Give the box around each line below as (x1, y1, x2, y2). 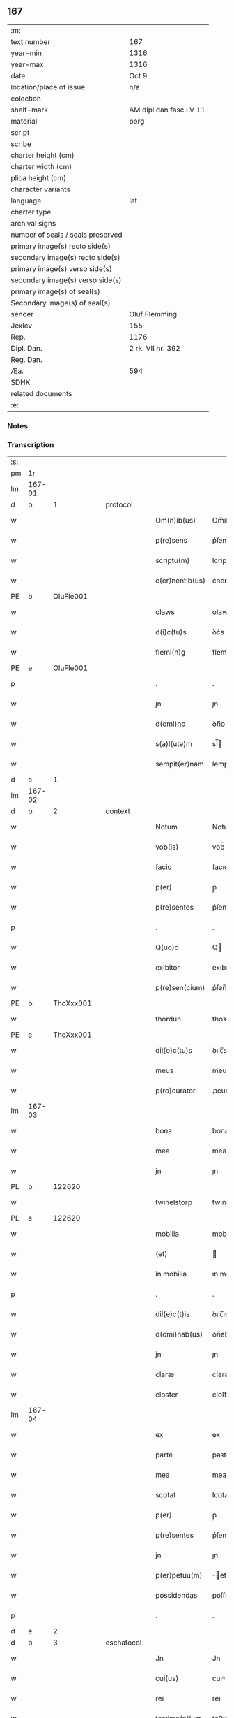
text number (10, 36, 51, 46)
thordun (155, 1014, 182, 1024)
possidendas (155, 1591, 198, 1601)
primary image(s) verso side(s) (10, 263, 113, 273)
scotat (155, 1490, 176, 1500)
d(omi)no (155, 719, 186, 729)
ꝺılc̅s (212, 1046, 228, 1056)
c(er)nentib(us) (155, 576, 205, 585)
